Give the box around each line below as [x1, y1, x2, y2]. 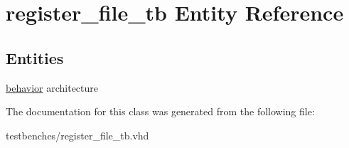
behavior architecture [6, 80, 99, 95]
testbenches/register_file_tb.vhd [6, 127, 149, 142]
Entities [6, 46, 64, 68]
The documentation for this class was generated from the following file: [6, 104, 315, 119]
